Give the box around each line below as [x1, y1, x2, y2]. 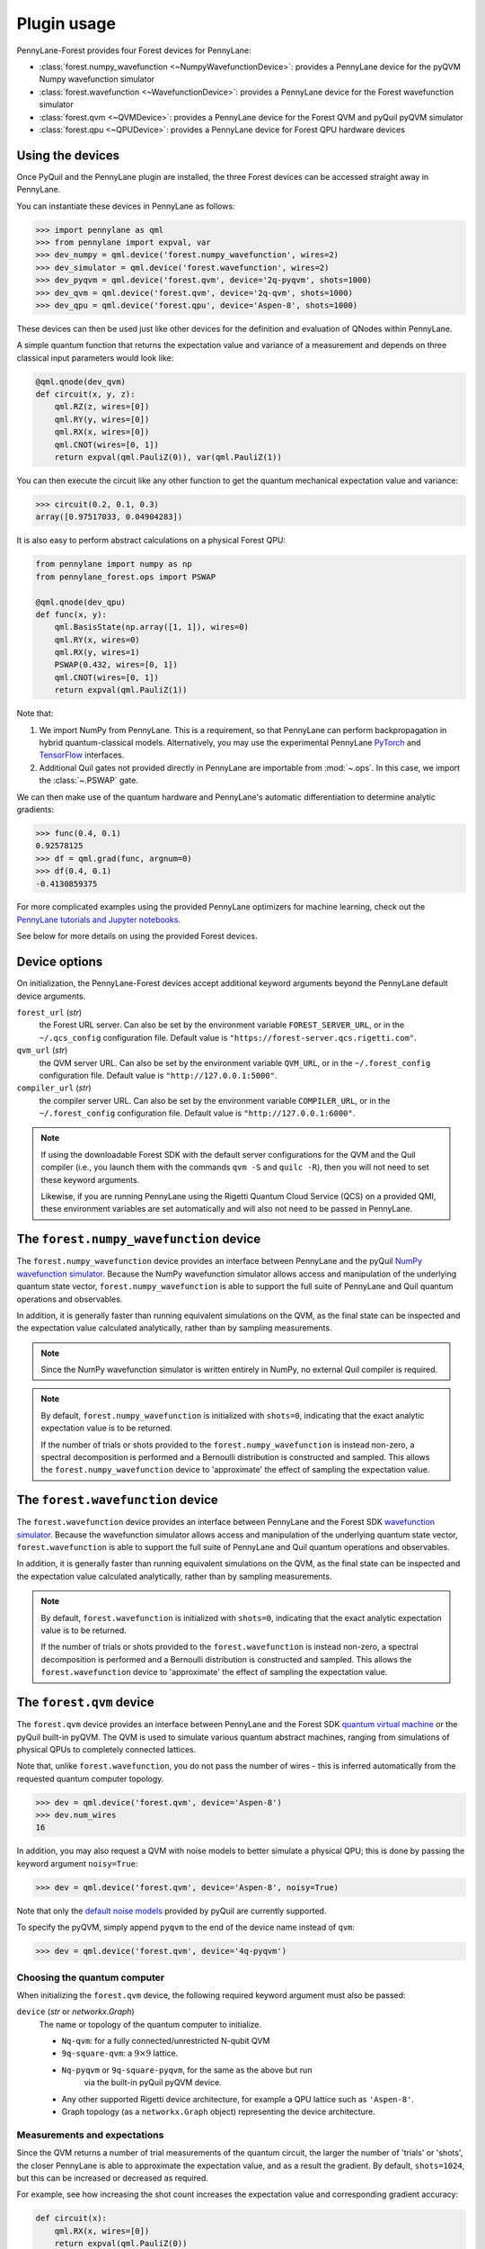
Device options [16, 954, 103, 970]
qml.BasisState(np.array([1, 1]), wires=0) [54, 622, 249, 632]
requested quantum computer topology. [16, 1773, 164, 1784]
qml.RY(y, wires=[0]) [54, 414, 150, 425]
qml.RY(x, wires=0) [54, 634, 141, 645]
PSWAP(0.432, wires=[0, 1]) [54, 659, 179, 670]
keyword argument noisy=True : [16, 1858, 138, 1868]
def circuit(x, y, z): [35, 390, 136, 399]
